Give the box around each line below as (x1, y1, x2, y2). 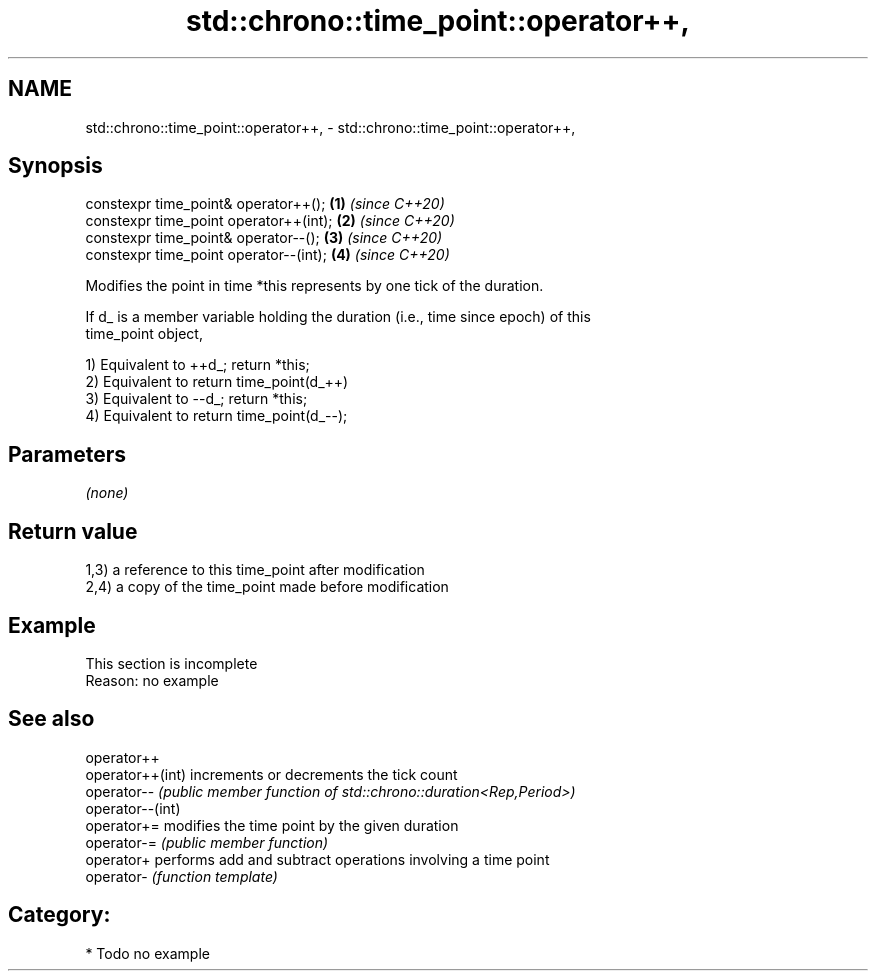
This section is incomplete (85, 654, 258, 672)
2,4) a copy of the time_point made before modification (85, 578, 449, 596)
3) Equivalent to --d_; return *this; (85, 390, 308, 408)
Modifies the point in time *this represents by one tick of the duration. (85, 277, 544, 295)
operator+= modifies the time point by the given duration (85, 816, 459, 834)
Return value (8, 518, 138, 544)
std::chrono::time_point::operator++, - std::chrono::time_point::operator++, (85, 118, 576, 136)
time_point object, (85, 325, 203, 343)
